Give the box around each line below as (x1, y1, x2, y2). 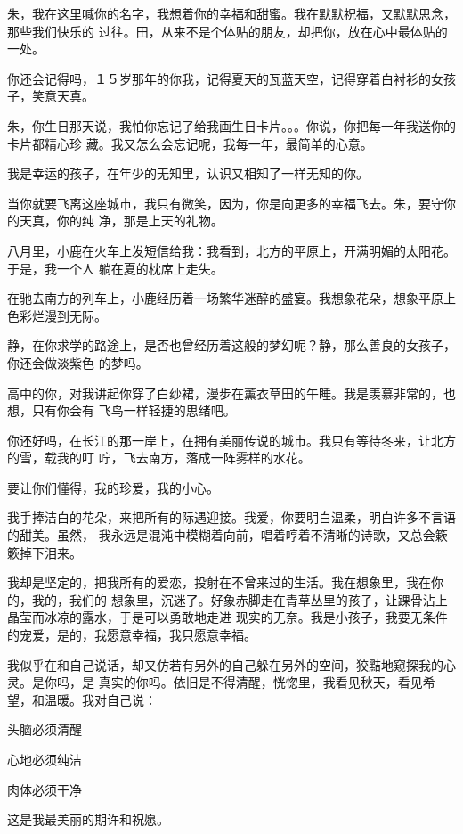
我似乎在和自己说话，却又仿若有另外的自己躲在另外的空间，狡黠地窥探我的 (7, 655, 443, 674)
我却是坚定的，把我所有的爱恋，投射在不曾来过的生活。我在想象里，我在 (7, 573, 431, 592)
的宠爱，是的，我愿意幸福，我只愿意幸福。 (7, 625, 256, 644)
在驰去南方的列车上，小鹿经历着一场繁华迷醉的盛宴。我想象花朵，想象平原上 (7, 289, 456, 307)
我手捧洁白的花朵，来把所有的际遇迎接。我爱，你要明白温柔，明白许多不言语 (7, 508, 456, 527)
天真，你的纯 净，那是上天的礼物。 (19, 211, 223, 230)
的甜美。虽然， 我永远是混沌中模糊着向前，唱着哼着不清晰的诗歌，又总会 (7, 526, 435, 544)
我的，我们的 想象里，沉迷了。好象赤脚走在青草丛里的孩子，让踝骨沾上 (31, 590, 448, 609)
